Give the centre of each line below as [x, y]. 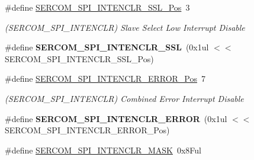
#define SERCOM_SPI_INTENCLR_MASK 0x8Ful [103, 150]
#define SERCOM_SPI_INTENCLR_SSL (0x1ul [107, 47]
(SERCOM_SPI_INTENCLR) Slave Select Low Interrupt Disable [125, 27]
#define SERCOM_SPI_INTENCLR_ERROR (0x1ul [116, 118]
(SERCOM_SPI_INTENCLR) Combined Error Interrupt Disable [124, 98]
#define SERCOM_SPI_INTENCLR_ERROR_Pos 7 [105, 79]
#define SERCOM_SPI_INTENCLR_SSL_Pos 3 [97, 7]
